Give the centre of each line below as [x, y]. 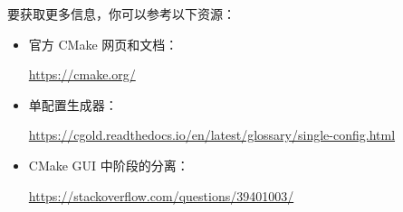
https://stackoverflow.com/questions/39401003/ [161, 195]
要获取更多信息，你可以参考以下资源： [121, 14]
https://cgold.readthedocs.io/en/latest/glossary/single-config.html [212, 135]
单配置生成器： [73, 104]
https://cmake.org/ [82, 74]
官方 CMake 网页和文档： [103, 44]
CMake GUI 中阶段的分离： [109, 165]
